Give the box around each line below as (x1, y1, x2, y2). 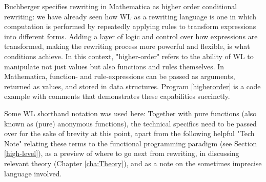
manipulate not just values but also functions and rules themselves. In (4, 61, 224, 71)
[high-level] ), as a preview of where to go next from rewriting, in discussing (4, 148, 239, 159)
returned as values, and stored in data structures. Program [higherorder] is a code (4, 81, 261, 91)
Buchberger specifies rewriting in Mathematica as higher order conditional (4, 1, 237, 11)
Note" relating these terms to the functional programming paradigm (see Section (4, 138, 257, 148)
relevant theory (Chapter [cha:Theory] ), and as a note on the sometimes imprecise (4, 158, 262, 168)
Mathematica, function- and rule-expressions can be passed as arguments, (4, 71, 235, 82)
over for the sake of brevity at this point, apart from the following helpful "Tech (4, 128, 255, 139)
